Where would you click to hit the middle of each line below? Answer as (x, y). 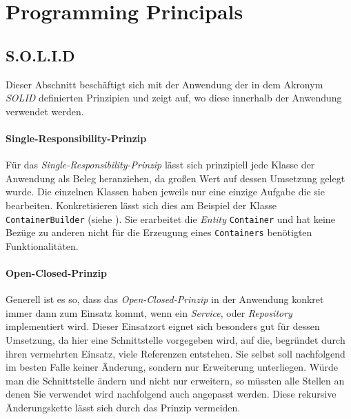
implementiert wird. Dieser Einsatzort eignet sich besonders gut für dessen (163, 326)
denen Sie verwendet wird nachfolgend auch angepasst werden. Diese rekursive (171, 394)
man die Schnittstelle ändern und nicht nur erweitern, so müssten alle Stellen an (175, 380)
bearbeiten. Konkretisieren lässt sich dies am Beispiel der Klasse (141, 205)
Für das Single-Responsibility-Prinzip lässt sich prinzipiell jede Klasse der (160, 165)
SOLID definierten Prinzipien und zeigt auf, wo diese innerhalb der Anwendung (174, 98)
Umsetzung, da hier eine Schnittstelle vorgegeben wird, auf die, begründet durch (175, 340)
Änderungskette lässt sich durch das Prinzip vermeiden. (123, 407)
